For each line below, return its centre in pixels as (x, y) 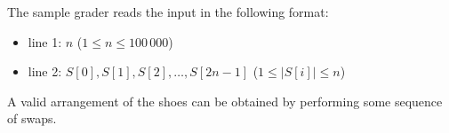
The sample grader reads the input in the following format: (168, 12)
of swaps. (32, 118)
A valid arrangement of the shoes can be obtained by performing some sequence (225, 101)
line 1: (45, 41)
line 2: (45, 71)
